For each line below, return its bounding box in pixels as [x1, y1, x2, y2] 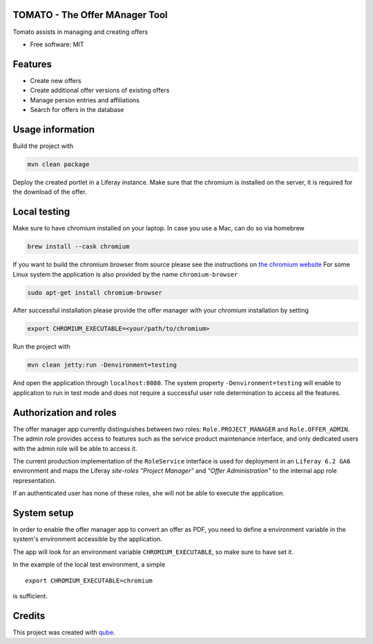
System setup [12, 507, 74, 519]
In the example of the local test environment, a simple [12, 560, 166, 569]
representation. [12, 476, 57, 484]
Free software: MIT [30, 40, 84, 48]
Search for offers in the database [30, 105, 124, 113]
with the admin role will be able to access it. [12, 444, 137, 452]
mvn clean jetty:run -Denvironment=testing [27, 361, 178, 369]
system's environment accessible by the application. [12, 535, 162, 543]
